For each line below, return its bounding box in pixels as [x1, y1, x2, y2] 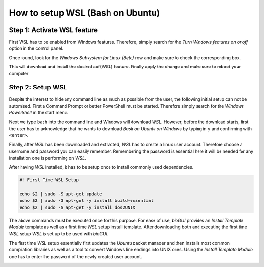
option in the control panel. [9, 45, 64, 51]
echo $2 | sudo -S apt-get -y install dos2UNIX [19, 204, 135, 210]
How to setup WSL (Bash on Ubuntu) [9, 7, 160, 18]
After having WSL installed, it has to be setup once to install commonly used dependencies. [9, 164, 194, 170]
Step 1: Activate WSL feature [9, 26, 98, 34]
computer [9, 70, 29, 76]
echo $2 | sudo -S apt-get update [19, 191, 102, 197]
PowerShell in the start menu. [9, 110, 68, 116]
